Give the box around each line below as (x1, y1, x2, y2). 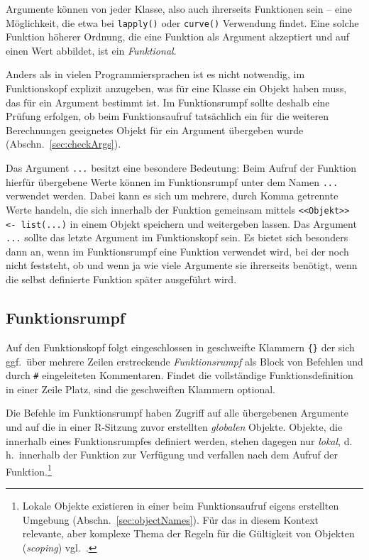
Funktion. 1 (6, 461, 52, 478)
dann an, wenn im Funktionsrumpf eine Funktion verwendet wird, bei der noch (6, 243, 349, 258)
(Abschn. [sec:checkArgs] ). (6, 136, 121, 151)
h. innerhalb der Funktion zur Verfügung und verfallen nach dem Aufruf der (6, 447, 338, 462)
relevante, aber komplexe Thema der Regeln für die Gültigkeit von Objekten (22, 526, 355, 541)
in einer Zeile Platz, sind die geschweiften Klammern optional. (6, 381, 275, 396)
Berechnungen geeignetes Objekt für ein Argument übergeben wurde (6, 122, 304, 137)
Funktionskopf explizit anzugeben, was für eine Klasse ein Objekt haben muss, (6, 81, 347, 96)
